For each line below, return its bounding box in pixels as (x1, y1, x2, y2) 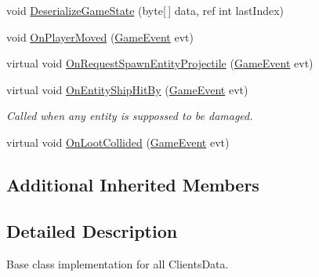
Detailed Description (6, 218, 178, 242)
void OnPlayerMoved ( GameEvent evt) (6, 28, 194, 45)
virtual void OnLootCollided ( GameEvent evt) (6, 133, 230, 150)
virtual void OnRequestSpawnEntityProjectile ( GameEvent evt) (6, 55, 314, 71)
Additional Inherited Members (6, 172, 259, 196)
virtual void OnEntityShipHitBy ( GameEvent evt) (6, 81, 248, 97)
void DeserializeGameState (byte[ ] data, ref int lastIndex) (6, 2, 285, 18)
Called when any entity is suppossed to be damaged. (6, 108, 253, 124)
